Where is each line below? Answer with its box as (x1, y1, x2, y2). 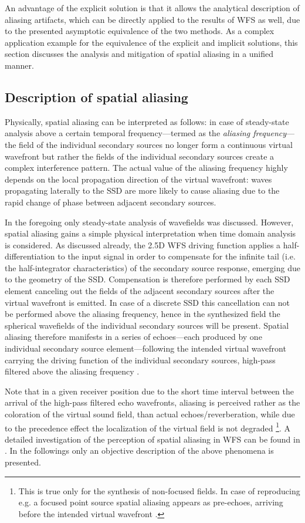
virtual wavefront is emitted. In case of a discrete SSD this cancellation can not (5, 296, 290, 308)
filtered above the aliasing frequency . (5, 365, 140, 377)
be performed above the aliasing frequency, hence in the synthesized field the (5, 308, 280, 320)
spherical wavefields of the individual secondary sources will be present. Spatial (5, 319, 289, 331)
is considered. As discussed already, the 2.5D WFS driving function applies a (5, 238, 281, 251)
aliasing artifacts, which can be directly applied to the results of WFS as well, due (5, 13, 300, 25)
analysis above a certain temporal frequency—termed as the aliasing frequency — (5, 127, 295, 139)
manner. (5, 59, 34, 71)
